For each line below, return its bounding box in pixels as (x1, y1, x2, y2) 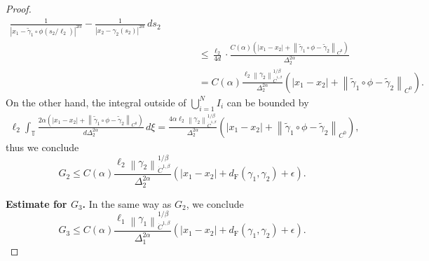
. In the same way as (82, 196, 172, 211)
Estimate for (6, 196, 67, 211)
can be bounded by (226, 94, 309, 109)
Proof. (6, 1, 32, 15)
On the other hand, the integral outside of (6, 94, 186, 109)
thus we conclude (6, 139, 79, 154)
